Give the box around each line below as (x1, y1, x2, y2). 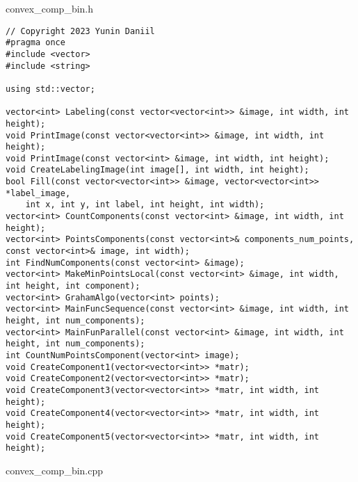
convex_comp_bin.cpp (6, 463, 104, 477)
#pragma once (6, 38, 65, 48)
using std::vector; (6, 83, 95, 94)
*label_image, (6, 188, 71, 198)
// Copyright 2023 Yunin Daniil (6, 26, 155, 36)
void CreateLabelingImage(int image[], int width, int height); (6, 165, 309, 175)
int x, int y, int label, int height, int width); (25, 200, 265, 210)
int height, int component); (6, 281, 140, 291)
